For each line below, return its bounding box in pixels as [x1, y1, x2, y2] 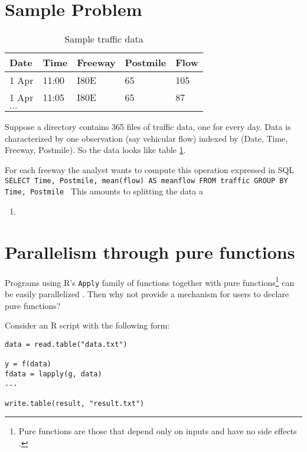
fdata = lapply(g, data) [5, 369, 102, 378]
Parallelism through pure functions [5, 239, 295, 264]
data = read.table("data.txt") [5, 340, 128, 349]
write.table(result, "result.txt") [5, 399, 145, 408]
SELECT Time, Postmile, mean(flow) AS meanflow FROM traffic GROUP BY [5, 176, 288, 185]
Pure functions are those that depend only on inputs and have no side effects [18, 425, 297, 437]
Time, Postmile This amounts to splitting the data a [5, 185, 203, 197]
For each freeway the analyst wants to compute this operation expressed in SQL [5, 163, 295, 175]
